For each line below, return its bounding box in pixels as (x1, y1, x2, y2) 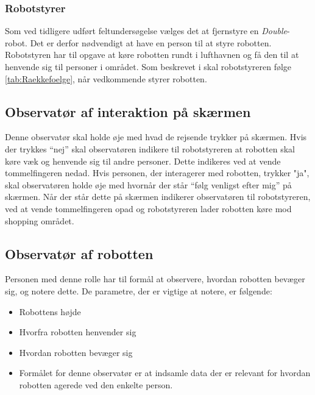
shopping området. (5, 214, 74, 227)
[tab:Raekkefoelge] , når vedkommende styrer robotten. (5, 72, 207, 85)
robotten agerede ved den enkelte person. (19, 378, 173, 391)
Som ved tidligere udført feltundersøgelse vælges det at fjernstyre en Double (5, 24, 287, 37)
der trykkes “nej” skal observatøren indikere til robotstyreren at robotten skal (5, 142, 295, 155)
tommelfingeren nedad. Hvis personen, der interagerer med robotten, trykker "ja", (5, 166, 310, 179)
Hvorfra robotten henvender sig (19, 326, 136, 338)
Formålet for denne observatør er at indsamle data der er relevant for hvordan (19, 366, 311, 379)
